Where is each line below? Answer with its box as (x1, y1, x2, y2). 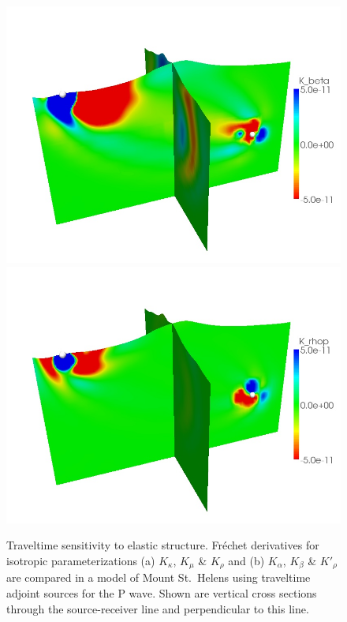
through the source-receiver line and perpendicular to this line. (6, 600, 309, 616)
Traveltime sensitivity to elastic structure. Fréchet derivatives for (6, 537, 319, 553)
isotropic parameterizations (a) (6, 553, 155, 568)
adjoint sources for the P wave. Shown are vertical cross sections (6, 585, 317, 601)
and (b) (228, 553, 265, 568)
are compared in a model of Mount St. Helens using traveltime (6, 569, 311, 586)
